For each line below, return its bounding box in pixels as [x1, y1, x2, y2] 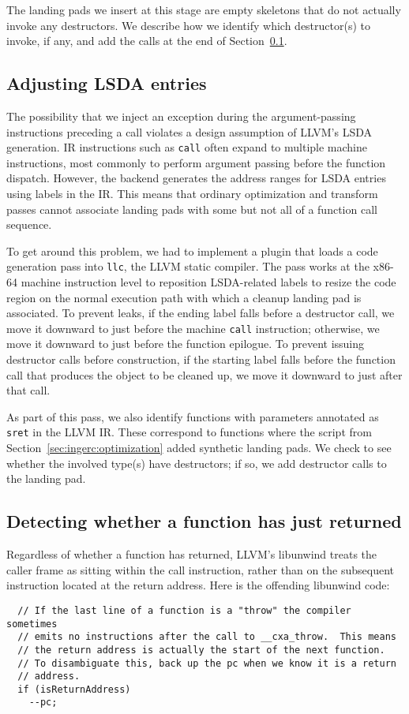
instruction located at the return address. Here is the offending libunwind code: [6, 577, 390, 593]
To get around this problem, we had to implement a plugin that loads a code [6, 242, 378, 259]
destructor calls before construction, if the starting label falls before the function [6, 351, 396, 368]
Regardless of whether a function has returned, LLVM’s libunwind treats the [6, 546, 377, 563]
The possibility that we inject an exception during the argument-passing [6, 107, 356, 124]
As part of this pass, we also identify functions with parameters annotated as [6, 408, 379, 424]
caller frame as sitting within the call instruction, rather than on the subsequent [6, 561, 394, 578]
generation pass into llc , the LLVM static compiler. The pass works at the [6, 258, 370, 275]
